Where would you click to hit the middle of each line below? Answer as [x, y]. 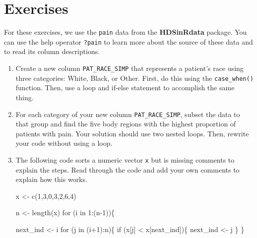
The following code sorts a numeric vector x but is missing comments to [125, 159]
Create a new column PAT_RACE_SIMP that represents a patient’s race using [129, 68]
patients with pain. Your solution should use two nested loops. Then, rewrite [132, 133]
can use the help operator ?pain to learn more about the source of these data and [128, 41]
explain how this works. [51, 179]
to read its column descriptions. [52, 51]
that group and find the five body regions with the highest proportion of [126, 124]
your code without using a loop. [64, 143]
